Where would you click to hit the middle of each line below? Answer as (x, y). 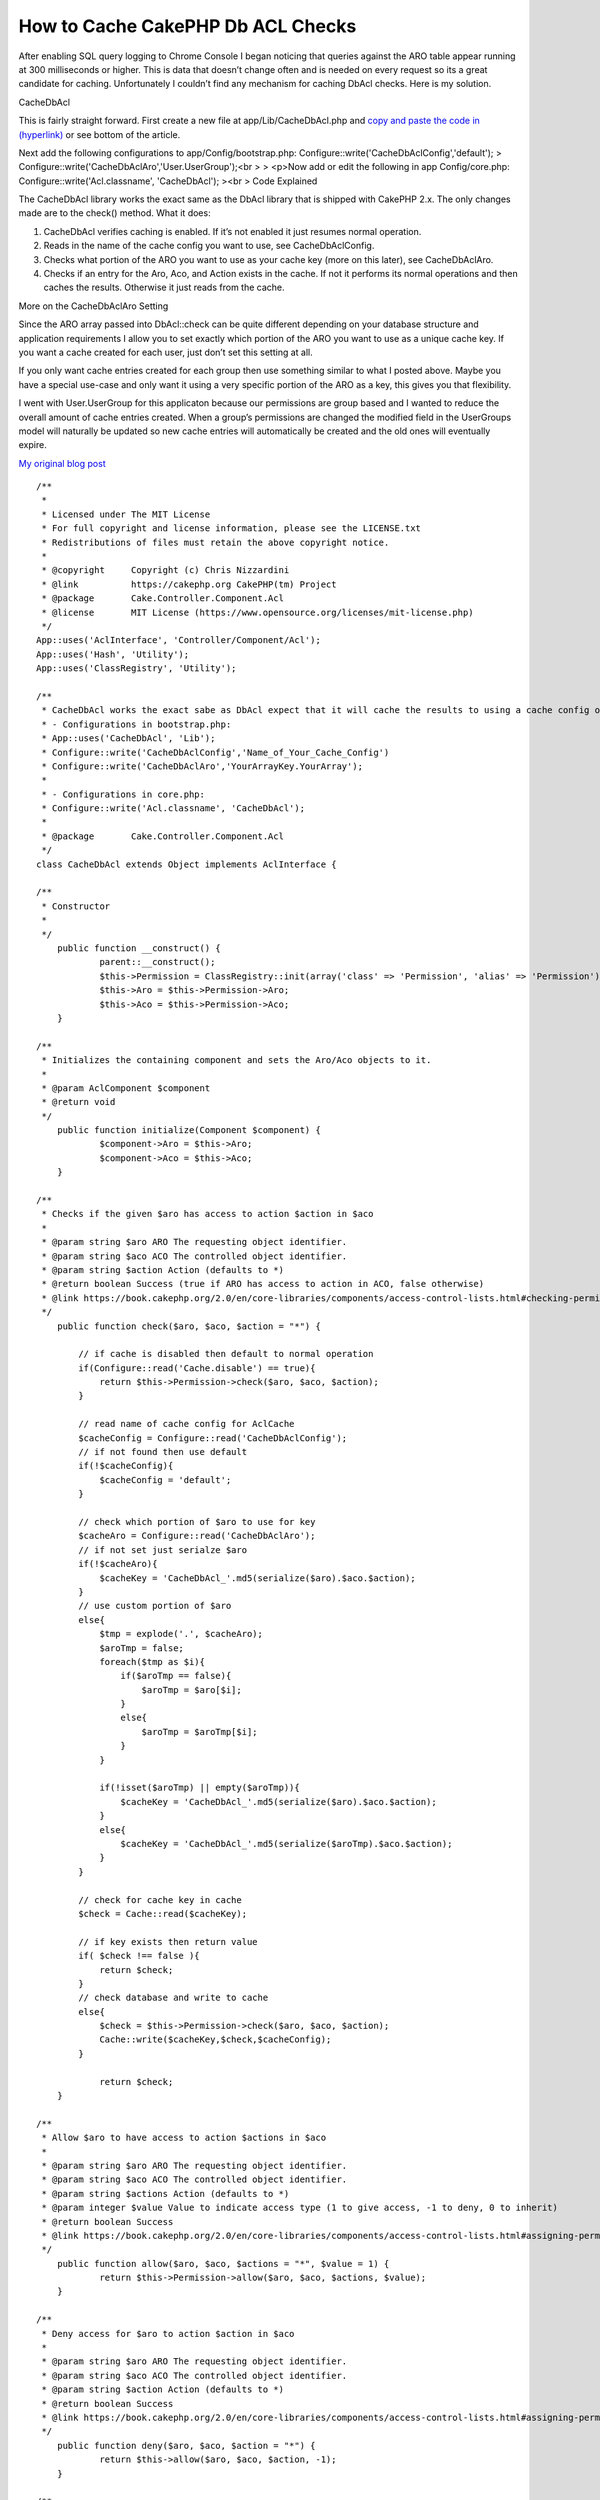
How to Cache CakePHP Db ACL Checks (187, 26)
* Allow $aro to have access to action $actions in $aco (184, 2138)
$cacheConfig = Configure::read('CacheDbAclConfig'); (213, 1438)
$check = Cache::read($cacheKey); (163, 1913)
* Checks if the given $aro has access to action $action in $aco (207, 1214)
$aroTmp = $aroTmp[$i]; (200, 1731)
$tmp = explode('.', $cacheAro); (181, 1634)
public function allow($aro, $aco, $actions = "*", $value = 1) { (223, 2263)
